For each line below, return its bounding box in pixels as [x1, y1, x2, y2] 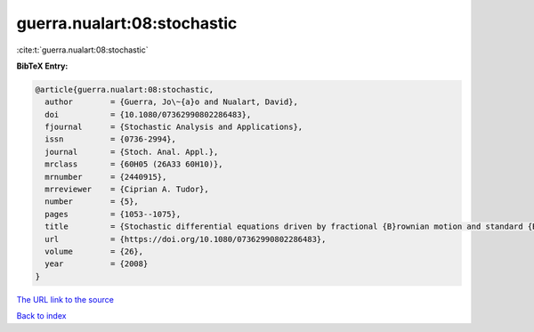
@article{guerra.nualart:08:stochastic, [35, 85, 214, 94]
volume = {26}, [44, 247, 144, 256]
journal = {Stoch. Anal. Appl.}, [44, 147, 219, 157]
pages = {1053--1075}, [44, 209, 182, 219]
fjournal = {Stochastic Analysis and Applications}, [44, 122, 303, 133]
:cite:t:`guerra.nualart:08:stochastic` [16, 45, 149, 55]
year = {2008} [44, 259, 149, 269]
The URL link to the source [16, 294, 115, 304]
